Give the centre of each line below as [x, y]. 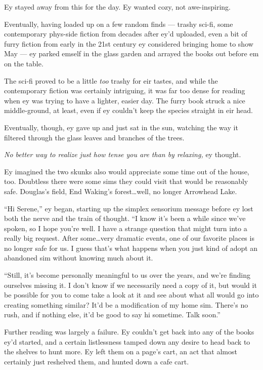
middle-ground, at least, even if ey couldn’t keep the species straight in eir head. [128, 110]
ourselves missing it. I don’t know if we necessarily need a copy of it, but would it [130, 285]
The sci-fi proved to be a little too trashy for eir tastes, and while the [111, 80]
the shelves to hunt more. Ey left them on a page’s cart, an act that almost [121, 351]
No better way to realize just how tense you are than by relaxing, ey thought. [123, 154]
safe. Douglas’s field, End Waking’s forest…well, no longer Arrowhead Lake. [121, 191]
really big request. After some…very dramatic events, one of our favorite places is [129, 238]
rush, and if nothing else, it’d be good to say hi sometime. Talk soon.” [112, 314]
